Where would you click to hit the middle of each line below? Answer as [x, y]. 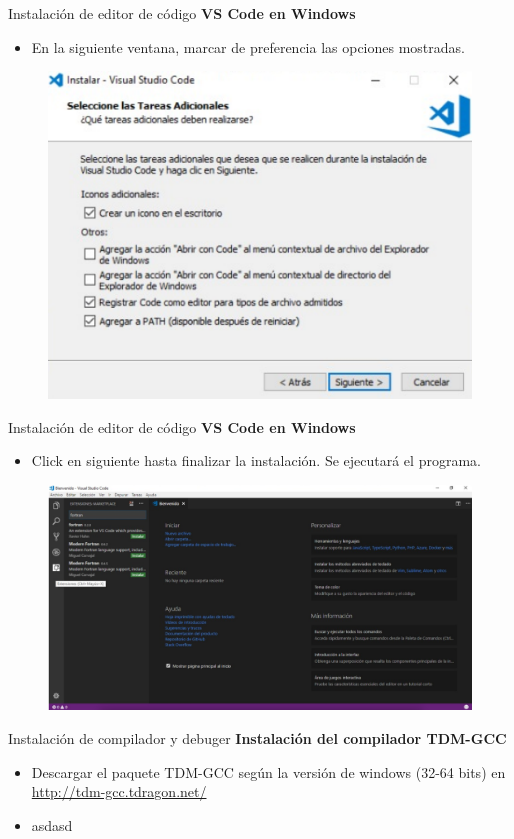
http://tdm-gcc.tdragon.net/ [119, 791]
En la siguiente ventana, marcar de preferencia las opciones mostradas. [248, 46]
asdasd [52, 824]
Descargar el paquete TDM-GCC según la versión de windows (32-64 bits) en [268, 771]
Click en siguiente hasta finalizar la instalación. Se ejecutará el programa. [256, 460]
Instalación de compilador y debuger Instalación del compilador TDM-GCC [257, 738]
